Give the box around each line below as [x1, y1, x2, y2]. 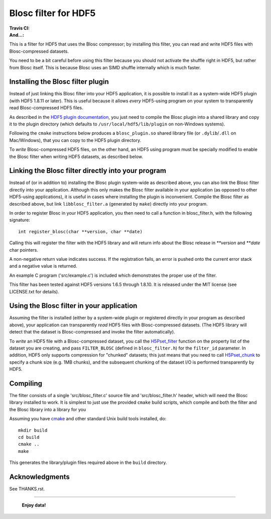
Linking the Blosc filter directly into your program [9, 166, 167, 175]
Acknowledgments [9, 473, 70, 481]
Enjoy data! [22, 502, 46, 508]
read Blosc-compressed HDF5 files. [9, 105, 83, 111]
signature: [9, 217, 30, 223]
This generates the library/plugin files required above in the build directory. [9, 459, 168, 466]
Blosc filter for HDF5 [9, 8, 96, 19]
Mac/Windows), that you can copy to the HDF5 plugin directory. [9, 137, 142, 143]
